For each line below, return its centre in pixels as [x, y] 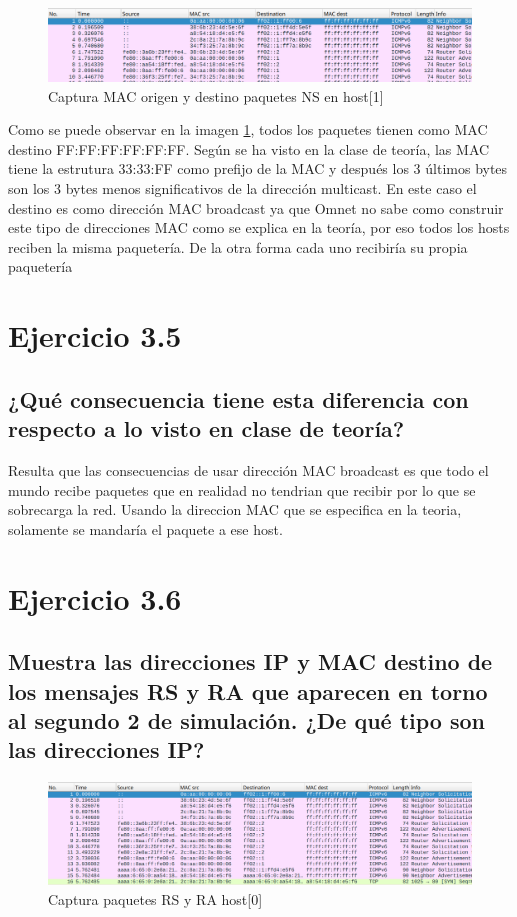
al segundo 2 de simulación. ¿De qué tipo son [247, 719]
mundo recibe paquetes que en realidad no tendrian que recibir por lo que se [242, 489]
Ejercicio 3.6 [95, 597]
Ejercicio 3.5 [95, 335]
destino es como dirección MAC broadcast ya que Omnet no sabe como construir [256, 207]
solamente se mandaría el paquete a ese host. [145, 528]
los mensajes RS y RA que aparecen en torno [248, 690]
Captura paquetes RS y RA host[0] [155, 898]
